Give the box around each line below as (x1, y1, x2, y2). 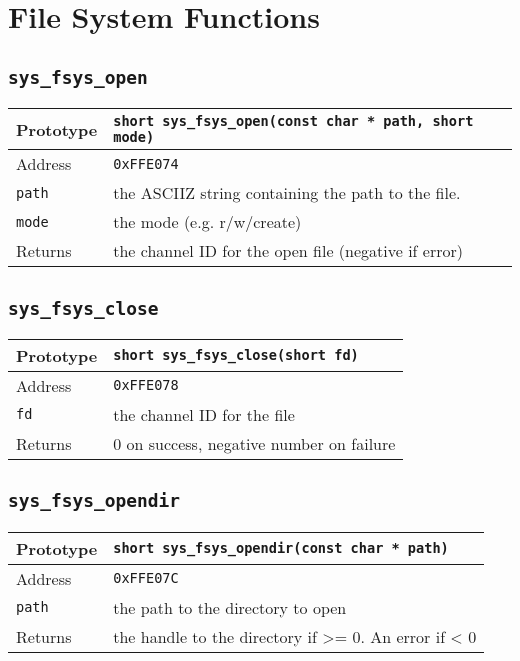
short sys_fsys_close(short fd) (113, 347, 359, 364)
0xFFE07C (113, 570, 179, 587)
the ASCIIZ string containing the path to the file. (113, 181, 461, 205)
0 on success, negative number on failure (113, 431, 396, 455)
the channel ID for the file (113, 402, 295, 426)
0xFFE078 (113, 377, 179, 394)
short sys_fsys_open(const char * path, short (113, 113, 474, 130)
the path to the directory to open (113, 595, 347, 619)
